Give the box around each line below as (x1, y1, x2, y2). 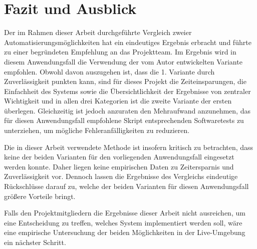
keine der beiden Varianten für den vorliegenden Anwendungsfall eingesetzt (4, 151, 234, 162)
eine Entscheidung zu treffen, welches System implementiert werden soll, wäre (4, 217, 242, 227)
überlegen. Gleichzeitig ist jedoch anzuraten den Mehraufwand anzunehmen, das (4, 105, 250, 115)
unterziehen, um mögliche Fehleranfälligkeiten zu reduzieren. (4, 125, 190, 135)
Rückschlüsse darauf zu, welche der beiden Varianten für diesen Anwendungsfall (4, 181, 249, 191)
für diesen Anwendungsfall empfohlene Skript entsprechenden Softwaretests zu (4, 115, 244, 125)
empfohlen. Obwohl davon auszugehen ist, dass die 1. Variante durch (4, 66, 215, 76)
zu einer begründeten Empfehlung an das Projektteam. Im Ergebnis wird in (4, 46, 236, 57)
